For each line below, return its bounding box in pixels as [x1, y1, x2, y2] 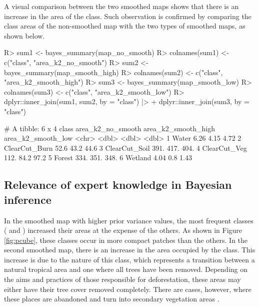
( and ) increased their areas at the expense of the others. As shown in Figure [4, 225, 242, 235]
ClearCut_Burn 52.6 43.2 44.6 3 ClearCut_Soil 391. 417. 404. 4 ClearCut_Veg [4, 142, 247, 153]
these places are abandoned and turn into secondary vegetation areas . [4, 293, 219, 304]
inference [4, 191, 51, 207]
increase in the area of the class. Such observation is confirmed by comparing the [4, 11, 251, 21]
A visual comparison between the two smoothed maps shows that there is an [4, 1, 239, 11]
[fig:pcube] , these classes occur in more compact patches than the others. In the [4, 234, 248, 245]
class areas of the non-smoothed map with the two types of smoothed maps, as [4, 21, 245, 31]
